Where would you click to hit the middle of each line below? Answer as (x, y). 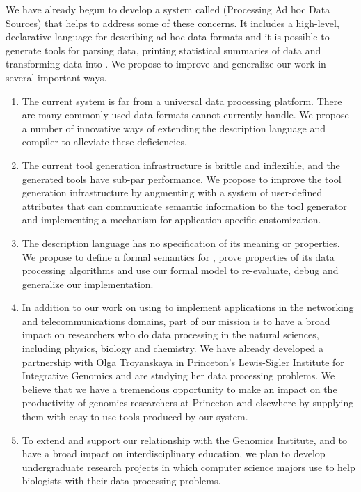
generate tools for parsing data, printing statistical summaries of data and (163, 50)
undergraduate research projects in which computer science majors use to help (188, 467)
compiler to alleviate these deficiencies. (104, 142)
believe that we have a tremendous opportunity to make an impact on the (179, 389)
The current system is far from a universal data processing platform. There (182, 101)
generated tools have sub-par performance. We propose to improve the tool (182, 178)
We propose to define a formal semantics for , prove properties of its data (178, 256)
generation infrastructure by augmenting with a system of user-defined (172, 192)
